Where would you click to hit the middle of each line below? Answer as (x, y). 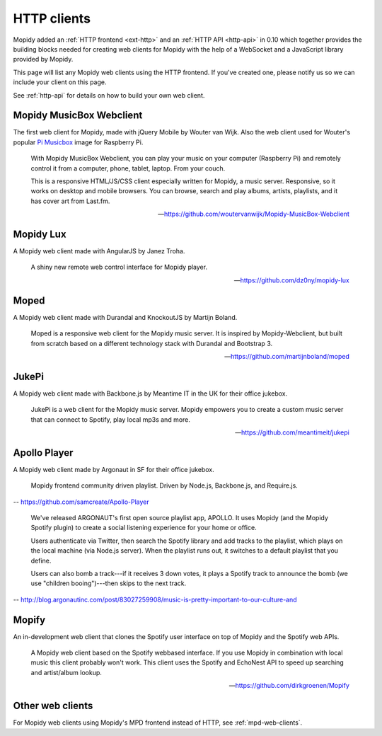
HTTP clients (52, 18)
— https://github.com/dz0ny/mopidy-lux (291, 280)
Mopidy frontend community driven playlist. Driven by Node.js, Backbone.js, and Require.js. (164, 485)
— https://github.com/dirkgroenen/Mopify (289, 686)
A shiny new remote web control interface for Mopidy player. (119, 267)
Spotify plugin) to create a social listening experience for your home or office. (144, 528)
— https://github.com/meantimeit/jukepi (292, 432)
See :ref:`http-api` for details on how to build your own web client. (109, 95)
